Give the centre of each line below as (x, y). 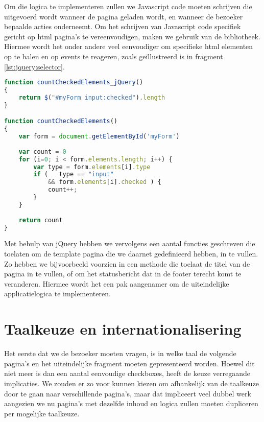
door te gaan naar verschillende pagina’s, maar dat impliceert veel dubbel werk (128, 393)
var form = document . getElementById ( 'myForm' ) (99, 137)
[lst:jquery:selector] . (34, 66)
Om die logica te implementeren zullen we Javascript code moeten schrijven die (128, 6)
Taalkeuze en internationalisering (123, 329)
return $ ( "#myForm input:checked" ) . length (92, 97)
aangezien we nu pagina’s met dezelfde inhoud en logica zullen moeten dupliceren (131, 403)
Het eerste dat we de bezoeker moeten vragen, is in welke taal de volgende (120, 353)
